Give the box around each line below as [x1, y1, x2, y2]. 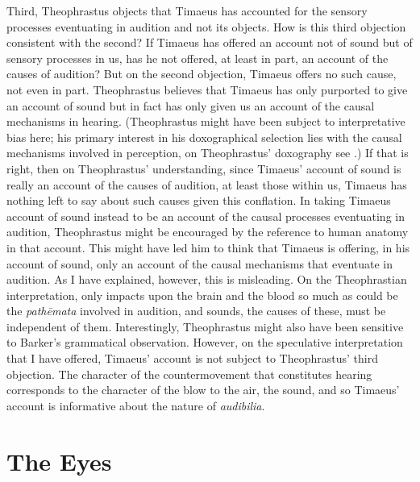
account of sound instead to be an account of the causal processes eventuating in [6, 207, 405, 224]
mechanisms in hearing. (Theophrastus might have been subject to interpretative [6, 113, 405, 130]
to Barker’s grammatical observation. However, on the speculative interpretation [6, 334, 403, 351]
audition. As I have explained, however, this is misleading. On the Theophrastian [6, 271, 407, 288]
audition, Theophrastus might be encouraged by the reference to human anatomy [6, 223, 409, 240]
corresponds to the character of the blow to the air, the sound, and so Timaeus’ [6, 381, 400, 398]
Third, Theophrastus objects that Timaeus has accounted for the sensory [6, 2, 368, 19]
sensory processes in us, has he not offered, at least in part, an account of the [6, 49, 389, 66]
